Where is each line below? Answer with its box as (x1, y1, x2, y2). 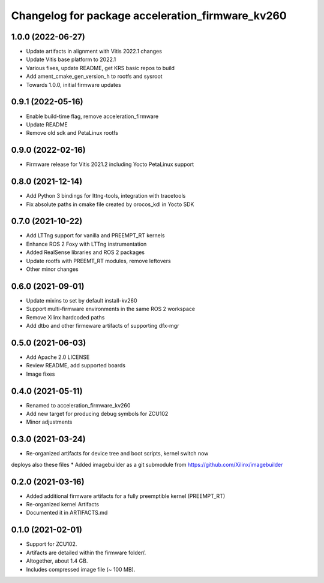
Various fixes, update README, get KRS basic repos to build (26, 64, 175, 71)
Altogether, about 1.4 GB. (26, 557, 88, 564)
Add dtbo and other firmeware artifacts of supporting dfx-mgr (26, 322, 179, 330)
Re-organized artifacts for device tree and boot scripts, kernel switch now (26, 450, 209, 457)
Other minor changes (26, 265, 79, 273)
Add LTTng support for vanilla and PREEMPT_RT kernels (26, 232, 165, 239)
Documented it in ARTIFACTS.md (26, 509, 108, 516)
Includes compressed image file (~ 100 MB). (26, 566, 136, 573)
